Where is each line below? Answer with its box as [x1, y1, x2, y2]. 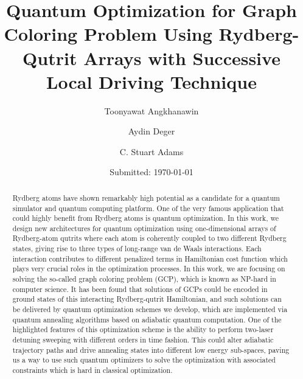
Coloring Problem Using [4, 21, 212, 46]
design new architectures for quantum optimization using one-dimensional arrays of [12, 223, 276, 233]
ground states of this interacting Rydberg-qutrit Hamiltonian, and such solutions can [12, 294, 282, 304]
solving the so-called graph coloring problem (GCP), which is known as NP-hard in [12, 274, 276, 284]
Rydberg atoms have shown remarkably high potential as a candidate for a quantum [12, 192, 280, 203]
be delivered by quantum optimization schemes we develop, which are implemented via [12, 304, 288, 315]
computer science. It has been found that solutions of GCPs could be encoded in [12, 283, 268, 294]
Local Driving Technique [46, 69, 257, 94]
